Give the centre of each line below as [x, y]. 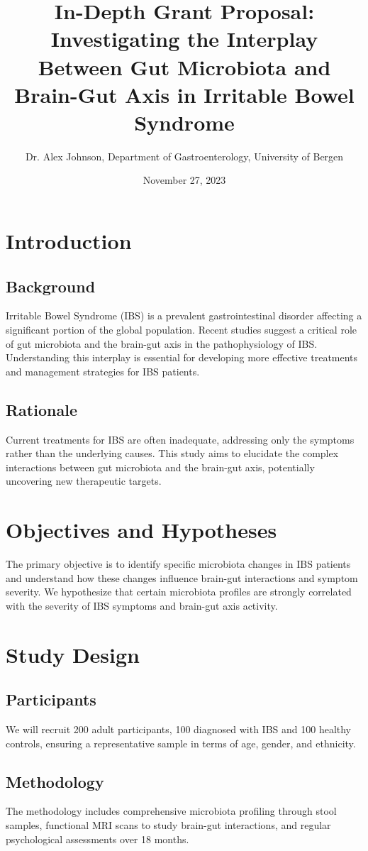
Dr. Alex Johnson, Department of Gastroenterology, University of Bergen [184, 156]
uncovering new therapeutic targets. [84, 481]
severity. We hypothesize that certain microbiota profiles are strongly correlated [179, 592]
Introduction [69, 241]
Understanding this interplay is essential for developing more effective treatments [182, 357]
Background [51, 286]
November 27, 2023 [184, 180]
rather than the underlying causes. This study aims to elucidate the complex [172, 453]
